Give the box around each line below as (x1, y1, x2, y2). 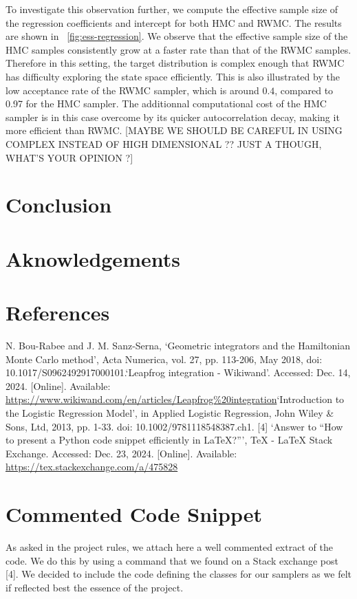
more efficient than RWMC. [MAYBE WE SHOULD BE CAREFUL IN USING (6, 123, 343, 138)
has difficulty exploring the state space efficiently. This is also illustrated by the (6, 69, 340, 83)
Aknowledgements (6, 244, 180, 272)
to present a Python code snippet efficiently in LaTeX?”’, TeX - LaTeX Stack (6, 433, 333, 447)
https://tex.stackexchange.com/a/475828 (6, 459, 178, 474)
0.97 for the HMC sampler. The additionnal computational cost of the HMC (6, 96, 327, 111)
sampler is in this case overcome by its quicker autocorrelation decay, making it (6, 109, 340, 124)
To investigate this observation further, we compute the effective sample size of (6, 2, 338, 16)
